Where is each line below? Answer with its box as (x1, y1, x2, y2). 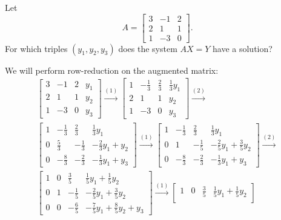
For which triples (5, 42, 68, 54)
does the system (118, 42, 177, 54)
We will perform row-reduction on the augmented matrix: (5, 63, 219, 76)
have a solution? (213, 42, 273, 54)
